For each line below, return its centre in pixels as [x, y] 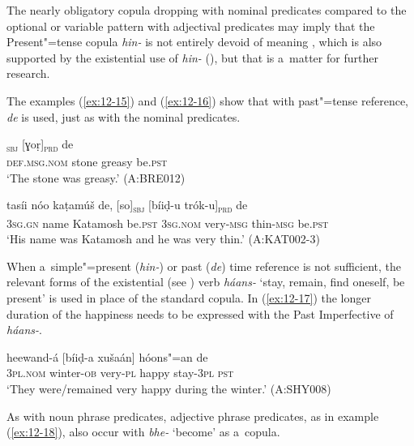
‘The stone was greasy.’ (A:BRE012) [96, 177]
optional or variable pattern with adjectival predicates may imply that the [191, 26]
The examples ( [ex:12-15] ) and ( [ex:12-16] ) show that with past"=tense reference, [208, 100]
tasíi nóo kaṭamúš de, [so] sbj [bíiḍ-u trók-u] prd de [127, 206]
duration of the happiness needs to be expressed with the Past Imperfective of [200, 313]
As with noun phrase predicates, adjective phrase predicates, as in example [193, 416]
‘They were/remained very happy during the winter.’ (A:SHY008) [169, 388]
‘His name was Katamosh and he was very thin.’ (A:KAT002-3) [163, 239]
